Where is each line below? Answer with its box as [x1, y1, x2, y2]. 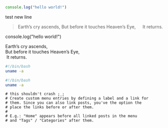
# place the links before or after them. [5, 105, 94, 110]
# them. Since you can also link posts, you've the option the [5, 100, 142, 106]
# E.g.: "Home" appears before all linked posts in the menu [5, 114, 138, 119]
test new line [5, 14, 32, 20]
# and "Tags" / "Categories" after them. [5, 118, 94, 123]
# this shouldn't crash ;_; [5, 92, 65, 97]
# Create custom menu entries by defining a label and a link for [5, 96, 149, 101]
